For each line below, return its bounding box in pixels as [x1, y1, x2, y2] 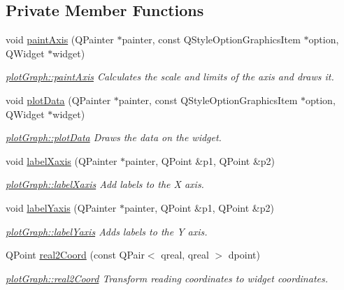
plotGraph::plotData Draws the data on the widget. [6, 130, 222, 145]
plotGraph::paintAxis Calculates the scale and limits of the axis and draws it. [6, 69, 334, 84]
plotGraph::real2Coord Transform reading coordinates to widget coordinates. [6, 270, 328, 285]
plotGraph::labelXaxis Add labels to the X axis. [6, 177, 204, 191]
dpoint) [228, 247, 260, 262]
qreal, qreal [161, 247, 209, 262]
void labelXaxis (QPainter [6, 153, 117, 168]
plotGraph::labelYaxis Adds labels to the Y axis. [6, 224, 208, 238]
